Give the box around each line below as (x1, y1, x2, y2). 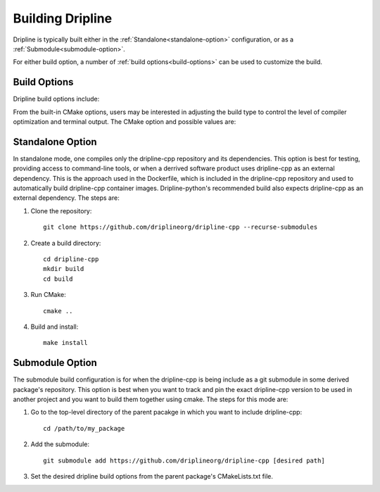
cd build (43, 275, 73, 283)
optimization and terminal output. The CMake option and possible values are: (13, 118, 236, 126)
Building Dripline (13, 11, 113, 26)
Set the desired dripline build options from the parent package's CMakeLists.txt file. (30, 472, 274, 481)
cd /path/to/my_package (43, 424, 125, 432)
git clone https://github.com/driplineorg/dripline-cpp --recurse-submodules (43, 223, 318, 232)
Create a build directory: (30, 239, 101, 247)
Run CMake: (30, 291, 66, 299)
